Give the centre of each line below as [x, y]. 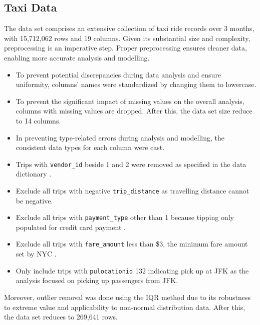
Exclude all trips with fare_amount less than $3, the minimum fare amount [132, 244]
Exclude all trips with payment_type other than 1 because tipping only [125, 217]
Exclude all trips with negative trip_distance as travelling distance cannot [133, 190]
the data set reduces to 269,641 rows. [61, 317]
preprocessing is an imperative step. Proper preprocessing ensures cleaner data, [125, 48]
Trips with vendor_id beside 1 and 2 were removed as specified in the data [131, 164]
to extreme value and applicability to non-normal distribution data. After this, [125, 307]
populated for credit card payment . [71, 227]
